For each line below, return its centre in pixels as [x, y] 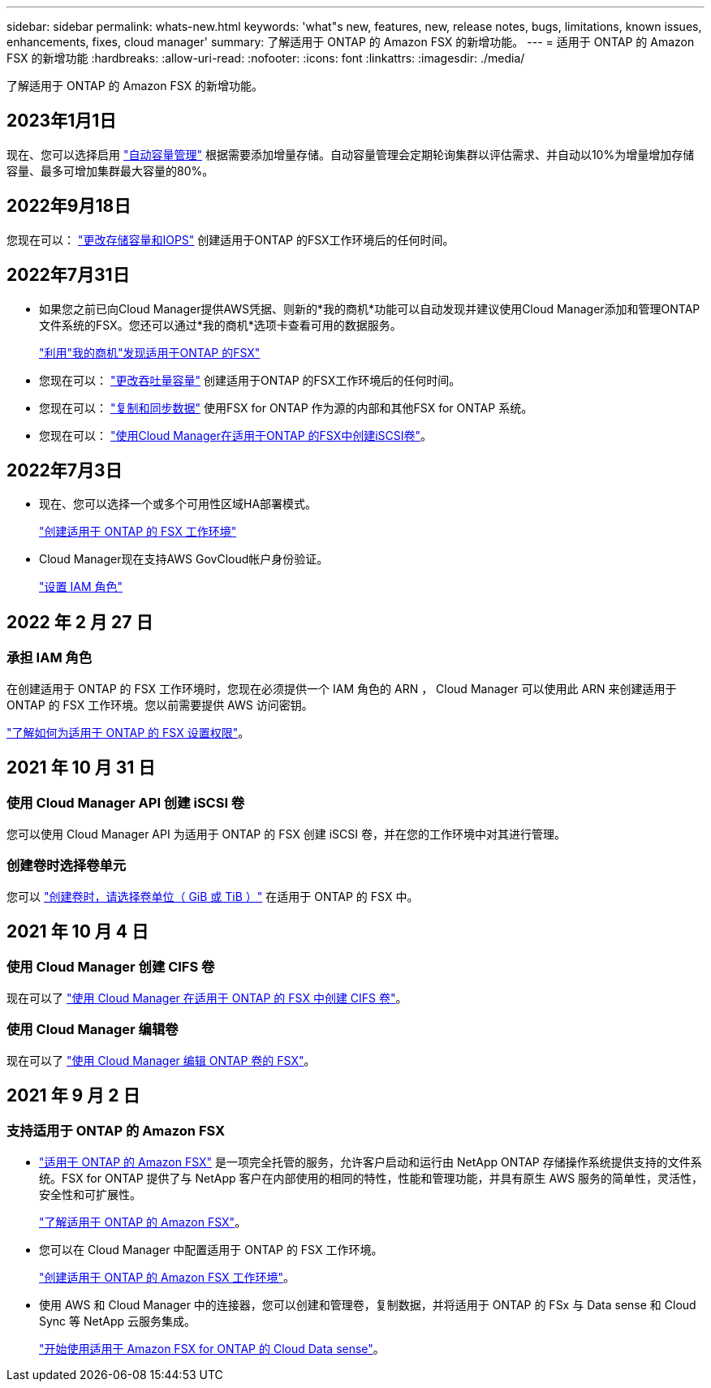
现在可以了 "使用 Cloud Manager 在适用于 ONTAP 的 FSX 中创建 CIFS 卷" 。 [207, 998]
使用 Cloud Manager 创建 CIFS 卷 [111, 967]
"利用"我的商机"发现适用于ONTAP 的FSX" [150, 352]
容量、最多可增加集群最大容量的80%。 [110, 170]
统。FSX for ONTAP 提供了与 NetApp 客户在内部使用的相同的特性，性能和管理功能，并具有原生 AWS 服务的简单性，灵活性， [371, 1178]
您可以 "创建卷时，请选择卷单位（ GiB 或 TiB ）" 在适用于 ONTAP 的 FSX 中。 [213, 896]
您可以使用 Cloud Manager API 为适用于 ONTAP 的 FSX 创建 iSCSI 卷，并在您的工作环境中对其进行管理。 [286, 834]
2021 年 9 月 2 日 [73, 1095]
